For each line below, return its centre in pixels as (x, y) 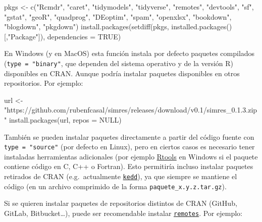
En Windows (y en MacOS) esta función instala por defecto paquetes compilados (129, 53)
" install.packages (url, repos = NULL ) (63, 120)
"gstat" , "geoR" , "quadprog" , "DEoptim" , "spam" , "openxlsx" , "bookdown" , (118, 16)
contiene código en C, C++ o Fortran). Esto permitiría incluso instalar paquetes (129, 166)
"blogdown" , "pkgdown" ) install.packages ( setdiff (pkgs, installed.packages (115, 26)
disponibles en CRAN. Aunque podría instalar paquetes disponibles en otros (122, 73)
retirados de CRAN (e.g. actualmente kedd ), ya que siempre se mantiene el (121, 176)
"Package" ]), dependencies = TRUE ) (64, 36)
